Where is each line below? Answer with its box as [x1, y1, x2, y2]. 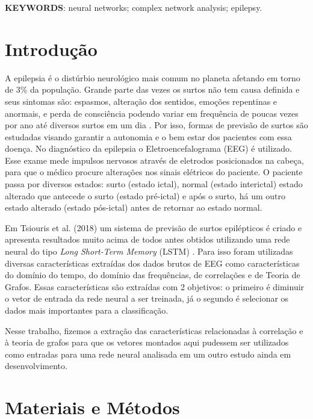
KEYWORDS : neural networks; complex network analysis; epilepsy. [5, 1, 262, 13]
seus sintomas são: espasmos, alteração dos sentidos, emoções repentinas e [5, 95, 277, 107]
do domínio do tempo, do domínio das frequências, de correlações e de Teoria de [5, 268, 300, 281]
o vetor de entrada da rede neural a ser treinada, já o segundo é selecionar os [5, 292, 289, 305]
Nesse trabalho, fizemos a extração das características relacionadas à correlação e [5, 324, 303, 337]
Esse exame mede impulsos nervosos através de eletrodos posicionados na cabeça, [5, 154, 304, 166]
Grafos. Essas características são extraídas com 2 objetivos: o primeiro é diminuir [5, 280, 305, 293]
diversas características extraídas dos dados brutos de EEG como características [5, 256, 300, 269]
